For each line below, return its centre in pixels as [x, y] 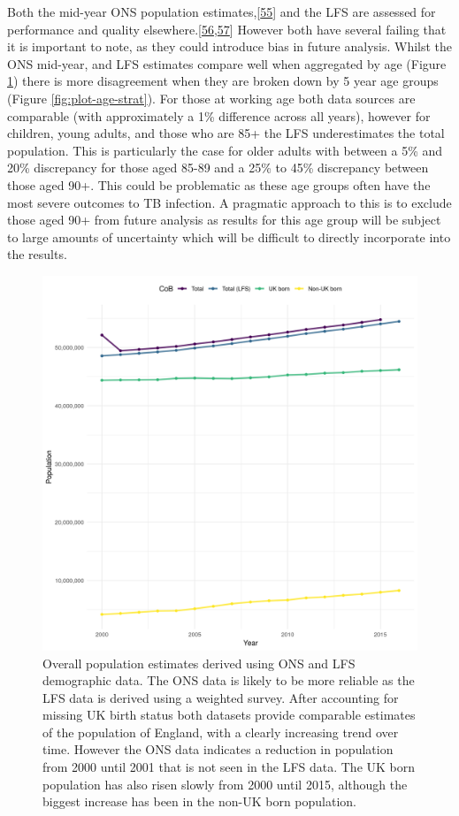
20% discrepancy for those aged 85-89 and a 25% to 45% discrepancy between [218, 168]
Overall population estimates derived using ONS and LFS [199, 663]
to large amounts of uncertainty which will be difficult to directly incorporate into [229, 236]
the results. [37, 254]
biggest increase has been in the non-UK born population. [200, 801]
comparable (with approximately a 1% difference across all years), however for [219, 115]
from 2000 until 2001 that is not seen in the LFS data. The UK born [229, 767]
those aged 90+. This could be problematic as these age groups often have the [219, 184]
